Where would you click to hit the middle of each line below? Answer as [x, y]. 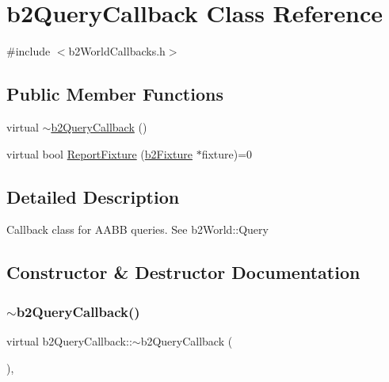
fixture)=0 [227, 153]
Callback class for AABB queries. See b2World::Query [137, 229]
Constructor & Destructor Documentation [183, 272]
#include [29, 51]
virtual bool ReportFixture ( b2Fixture [99, 153]
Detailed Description [93, 196]
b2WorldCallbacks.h [117, 51]
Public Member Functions [115, 94]
